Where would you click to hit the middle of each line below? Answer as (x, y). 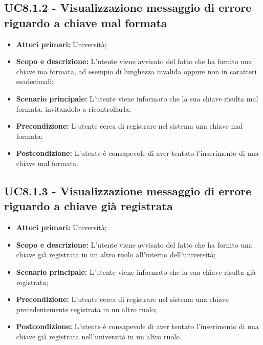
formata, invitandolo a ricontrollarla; (74, 108)
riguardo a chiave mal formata (86, 22)
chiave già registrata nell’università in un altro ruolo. (99, 336)
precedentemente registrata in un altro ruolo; (86, 309)
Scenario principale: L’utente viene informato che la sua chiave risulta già (136, 271)
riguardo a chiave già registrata (89, 206)
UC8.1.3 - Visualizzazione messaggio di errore (128, 190)
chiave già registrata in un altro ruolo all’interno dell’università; (116, 255)
